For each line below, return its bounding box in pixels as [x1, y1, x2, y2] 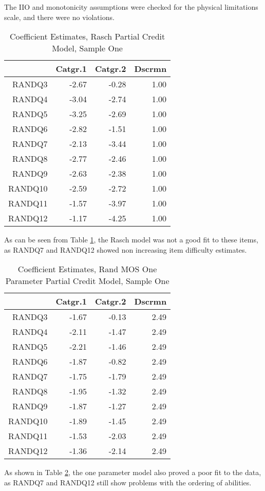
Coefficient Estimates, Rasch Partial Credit [9, 30, 165, 43]
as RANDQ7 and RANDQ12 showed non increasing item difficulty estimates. [4, 244, 247, 255]
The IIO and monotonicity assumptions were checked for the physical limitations [4, 2, 258, 12]
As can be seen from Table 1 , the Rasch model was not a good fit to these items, [4, 234, 258, 245]
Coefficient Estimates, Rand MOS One [17, 263, 157, 275]
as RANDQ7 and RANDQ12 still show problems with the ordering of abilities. [4, 477, 252, 487]
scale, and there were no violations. [4, 11, 115, 22]
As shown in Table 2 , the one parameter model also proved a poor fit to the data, [4, 467, 261, 478]
